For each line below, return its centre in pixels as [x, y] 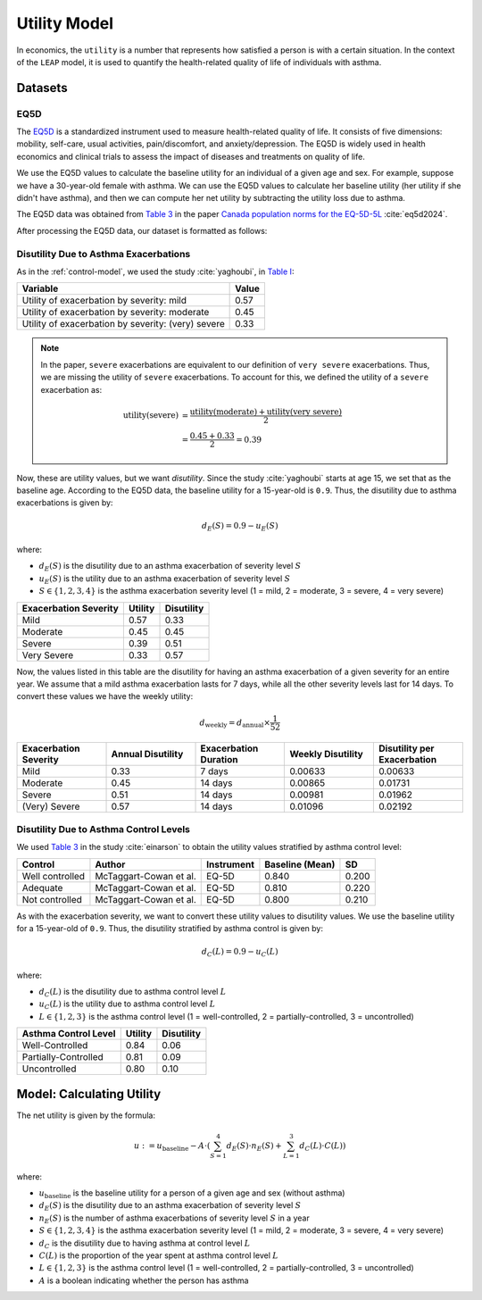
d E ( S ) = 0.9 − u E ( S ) [240, 527]
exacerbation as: [71, 389]
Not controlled [52, 899]
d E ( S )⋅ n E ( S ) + [254, 1146]
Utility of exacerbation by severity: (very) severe [123, 324]
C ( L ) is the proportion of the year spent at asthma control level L [158, 1255]
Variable [40, 288]
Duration [219, 760]
